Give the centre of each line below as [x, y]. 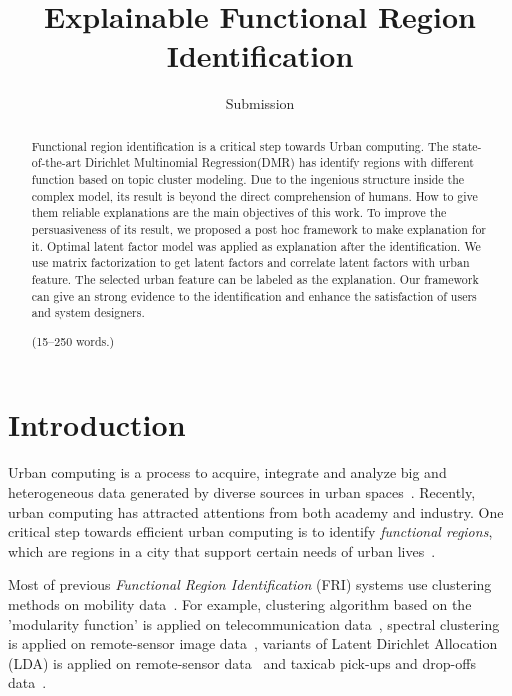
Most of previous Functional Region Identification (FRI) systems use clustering [250, 584]
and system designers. [88, 312]
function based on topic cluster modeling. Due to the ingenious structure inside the [248, 179]
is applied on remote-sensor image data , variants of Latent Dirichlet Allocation [253, 643]
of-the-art [56, 162]
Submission [260, 103]
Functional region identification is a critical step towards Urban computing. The [240, 145]
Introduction [97, 424]
